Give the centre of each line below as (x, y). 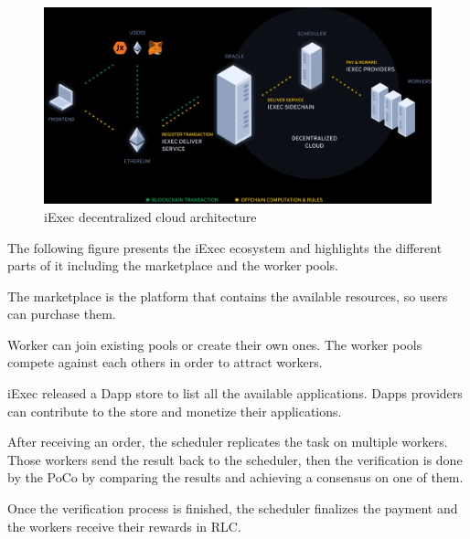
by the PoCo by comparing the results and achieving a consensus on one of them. (235, 477)
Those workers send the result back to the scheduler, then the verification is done (235, 459)
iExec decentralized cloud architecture (150, 216)
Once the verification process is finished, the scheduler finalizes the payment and (233, 508)
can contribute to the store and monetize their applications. (175, 411)
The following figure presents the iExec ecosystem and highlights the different (225, 247)
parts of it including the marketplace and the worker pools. (173, 265)
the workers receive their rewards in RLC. (124, 526)
